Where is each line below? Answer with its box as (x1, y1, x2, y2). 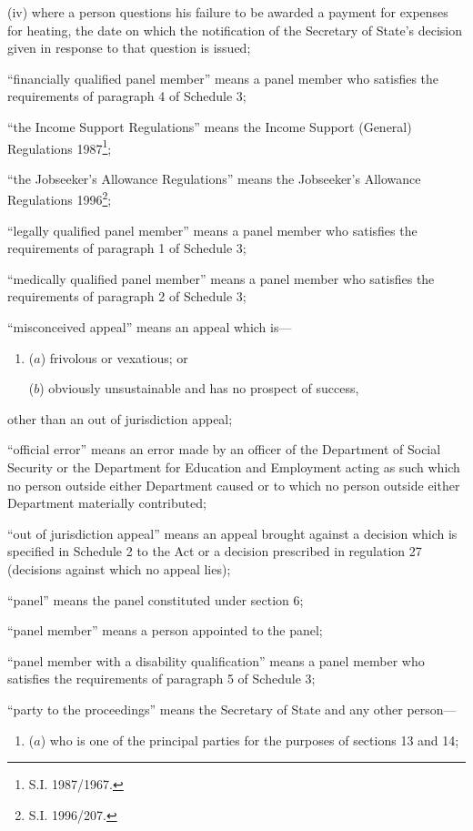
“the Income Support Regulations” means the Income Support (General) (7, 117, 412, 136)
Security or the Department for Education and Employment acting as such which (7, 458, 460, 476)
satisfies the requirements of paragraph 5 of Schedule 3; (7, 669, 316, 688)
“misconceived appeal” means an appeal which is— (7, 318, 292, 337)
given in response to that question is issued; (7, 38, 251, 57)
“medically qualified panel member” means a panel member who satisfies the (7, 269, 435, 288)
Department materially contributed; (7, 493, 206, 512)
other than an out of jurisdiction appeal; (7, 409, 233, 428)
